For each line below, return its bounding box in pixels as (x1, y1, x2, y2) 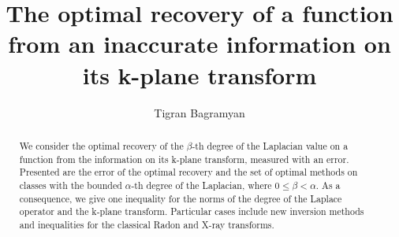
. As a (315, 178, 341, 191)
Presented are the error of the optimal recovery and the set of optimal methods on (19, 165, 358, 179)
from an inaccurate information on (8, 28, 391, 60)
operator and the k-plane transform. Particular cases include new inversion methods (19, 205, 364, 218)
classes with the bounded (19, 178, 122, 191)
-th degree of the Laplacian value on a (192, 139, 349, 152)
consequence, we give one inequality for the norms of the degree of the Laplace (19, 191, 342, 205)
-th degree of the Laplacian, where (131, 178, 272, 191)
